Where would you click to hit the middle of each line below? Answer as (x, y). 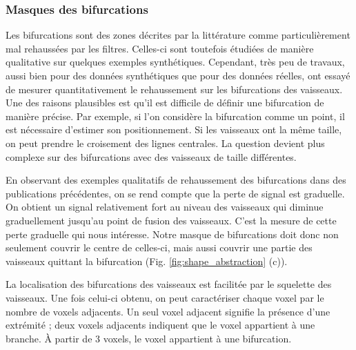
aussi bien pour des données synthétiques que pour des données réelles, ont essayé (178, 75)
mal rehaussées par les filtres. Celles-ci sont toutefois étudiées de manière (160, 48)
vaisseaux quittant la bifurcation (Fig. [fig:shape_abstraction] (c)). (147, 261)
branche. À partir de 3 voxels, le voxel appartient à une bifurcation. (149, 338)
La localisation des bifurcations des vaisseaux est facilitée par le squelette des (169, 284)
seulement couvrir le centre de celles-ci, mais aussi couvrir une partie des (159, 247)
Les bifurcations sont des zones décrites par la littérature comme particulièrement (178, 35)
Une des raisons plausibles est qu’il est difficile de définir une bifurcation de (165, 103)
